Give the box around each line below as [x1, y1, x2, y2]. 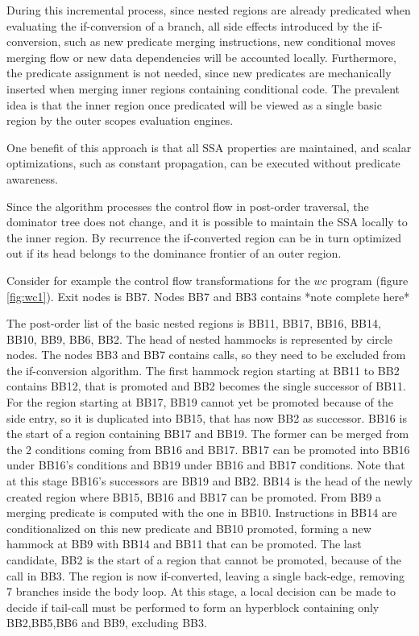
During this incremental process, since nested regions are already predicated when [6, 2, 411, 18]
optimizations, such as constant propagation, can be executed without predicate [6, 155, 400, 171]
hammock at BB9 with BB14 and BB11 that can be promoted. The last [6, 535, 362, 552]
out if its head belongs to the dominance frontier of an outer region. [6, 245, 342, 262]
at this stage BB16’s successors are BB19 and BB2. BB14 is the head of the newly [6, 473, 413, 489]
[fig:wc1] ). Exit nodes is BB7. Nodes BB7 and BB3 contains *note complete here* [6, 287, 410, 304]
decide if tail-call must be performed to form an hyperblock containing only [6, 598, 380, 615]
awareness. [6, 170, 58, 187]
